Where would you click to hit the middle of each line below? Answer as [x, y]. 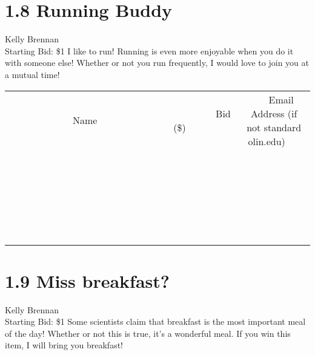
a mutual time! [32, 74]
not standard [274, 127]
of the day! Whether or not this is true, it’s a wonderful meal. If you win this [148, 333]
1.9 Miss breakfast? [87, 280]
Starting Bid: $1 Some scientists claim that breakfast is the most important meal [155, 321]
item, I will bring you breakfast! [64, 345]
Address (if [274, 113]
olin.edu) [267, 141]
